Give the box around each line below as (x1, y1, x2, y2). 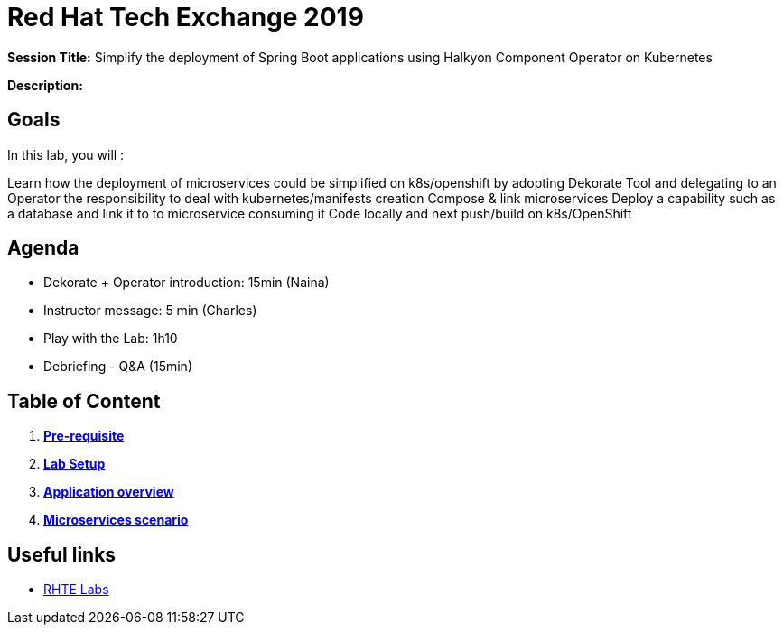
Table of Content (7, 389, 161, 413)
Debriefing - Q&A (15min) (43, 358, 192, 375)
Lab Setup (43, 456, 106, 472)
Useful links (7, 543, 117, 566)
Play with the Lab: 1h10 (43, 330, 178, 347)
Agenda (7, 237, 79, 260)
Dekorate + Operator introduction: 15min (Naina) (43, 274, 330, 291)
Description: (7, 77, 83, 93)
